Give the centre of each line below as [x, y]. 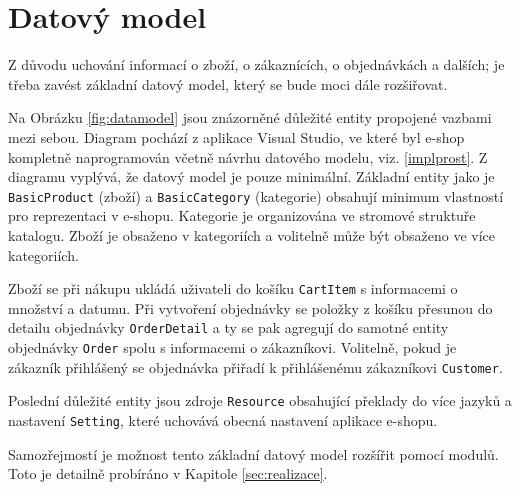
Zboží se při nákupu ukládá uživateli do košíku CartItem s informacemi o [233, 288]
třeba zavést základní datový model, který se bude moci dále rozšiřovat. [228, 83]
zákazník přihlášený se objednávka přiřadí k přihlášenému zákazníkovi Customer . [255, 366]
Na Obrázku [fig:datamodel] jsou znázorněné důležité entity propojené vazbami [250, 117]
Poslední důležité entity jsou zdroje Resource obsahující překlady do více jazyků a [260, 400]
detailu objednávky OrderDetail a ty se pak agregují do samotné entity [228, 327]
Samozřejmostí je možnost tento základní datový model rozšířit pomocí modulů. [253, 453]
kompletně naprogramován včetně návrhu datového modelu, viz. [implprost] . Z [248, 156]
